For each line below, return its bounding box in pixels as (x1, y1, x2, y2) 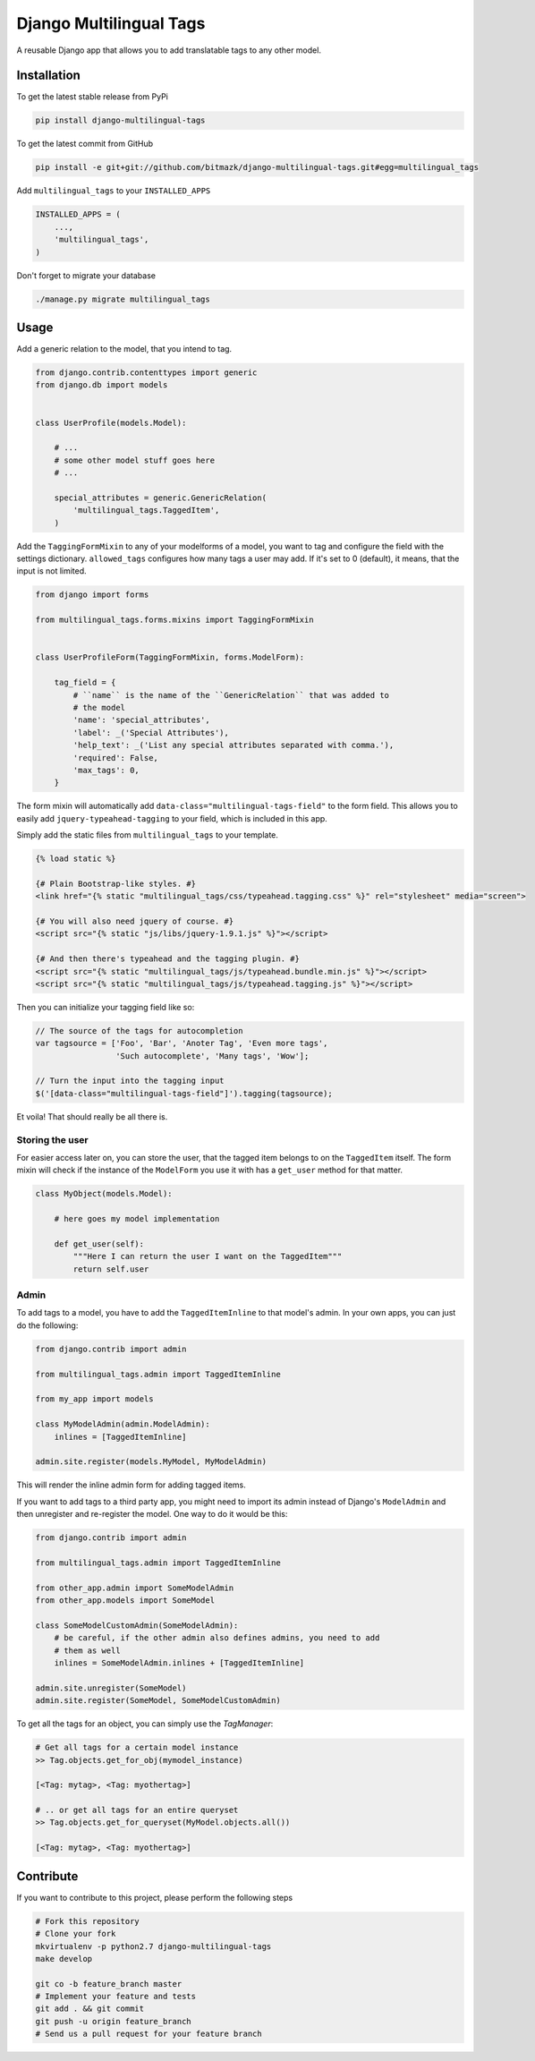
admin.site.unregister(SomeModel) (35, 1682, 187, 1693)
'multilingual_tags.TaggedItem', (72, 506, 220, 515)
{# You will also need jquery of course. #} (35, 916, 234, 926)
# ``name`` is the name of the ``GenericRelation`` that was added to (72, 690, 389, 700)
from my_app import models (35, 1394, 154, 1404)
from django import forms (35, 590, 149, 600)
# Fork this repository (35, 1916, 140, 1926)
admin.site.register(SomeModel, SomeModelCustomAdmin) (35, 1696, 281, 1706)
